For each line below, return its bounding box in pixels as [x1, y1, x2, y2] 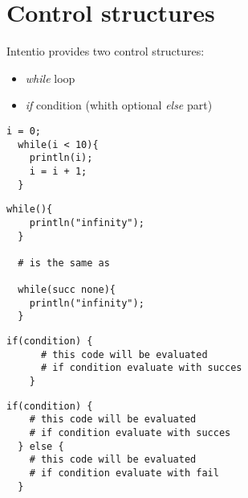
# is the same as [18, 257, 110, 269]
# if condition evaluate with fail [29, 467, 219, 479]
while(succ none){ [18, 284, 116, 296]
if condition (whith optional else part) [25, 97, 213, 113]
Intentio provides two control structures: [6, 43, 205, 60]
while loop [25, 69, 75, 86]
